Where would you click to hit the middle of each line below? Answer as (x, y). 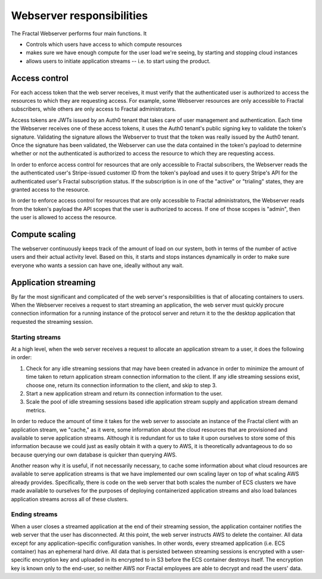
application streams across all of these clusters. (70, 499)
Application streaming (53, 282)
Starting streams (36, 337)
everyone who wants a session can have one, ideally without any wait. (97, 265)
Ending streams (34, 514)
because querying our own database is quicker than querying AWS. (94, 455)
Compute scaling (44, 234)
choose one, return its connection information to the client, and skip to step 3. (121, 385)
